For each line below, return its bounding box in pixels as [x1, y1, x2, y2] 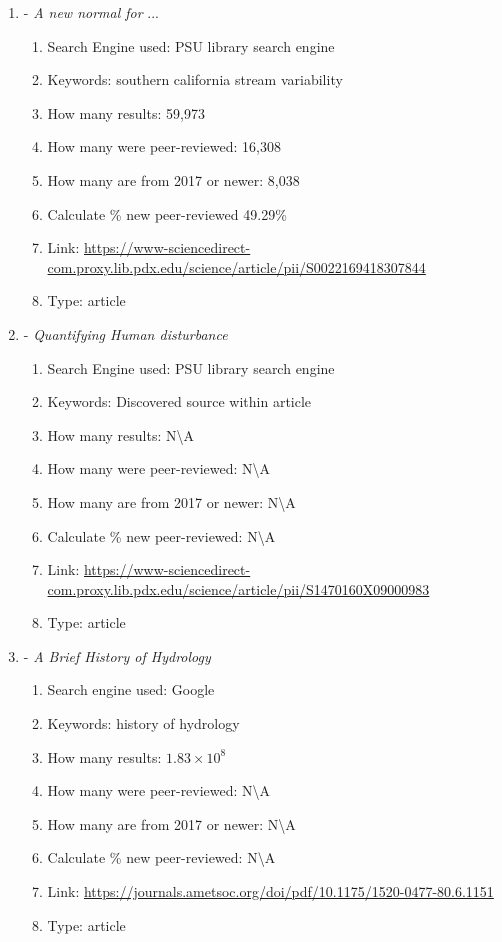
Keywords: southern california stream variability [47, 69, 343, 90]
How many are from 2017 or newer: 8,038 [47, 169, 300, 190]
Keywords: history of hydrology [47, 713, 240, 734]
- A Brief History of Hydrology [23, 645, 211, 666]
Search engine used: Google [47, 679, 215, 700]
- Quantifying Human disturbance [23, 323, 228, 344]
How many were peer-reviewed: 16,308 [47, 136, 282, 157]
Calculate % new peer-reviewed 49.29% [47, 203, 287, 224]
